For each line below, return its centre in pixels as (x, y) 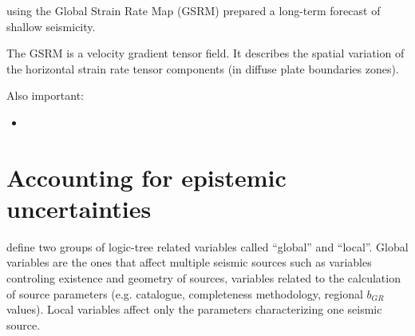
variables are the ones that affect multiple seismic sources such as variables (189, 262)
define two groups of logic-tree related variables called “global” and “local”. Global (207, 246)
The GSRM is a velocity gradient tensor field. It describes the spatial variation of (206, 53)
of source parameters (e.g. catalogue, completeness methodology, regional (185, 293)
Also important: (45, 95)
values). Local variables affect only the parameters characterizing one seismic (194, 309)
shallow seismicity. (51, 26)
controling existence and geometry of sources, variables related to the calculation (204, 277)
